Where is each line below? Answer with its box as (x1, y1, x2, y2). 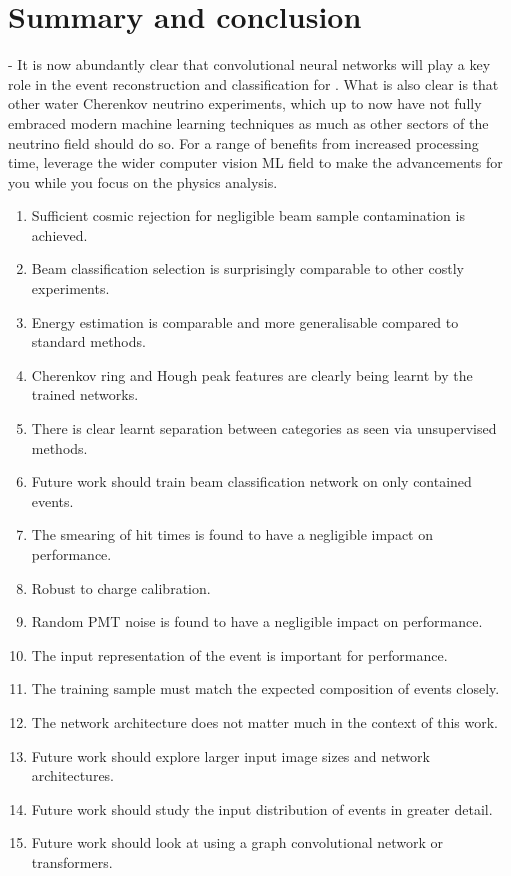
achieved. (31, 224, 88, 245)
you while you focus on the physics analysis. (8, 171, 278, 192)
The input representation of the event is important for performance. (31, 644, 448, 665)
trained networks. (31, 384, 139, 405)
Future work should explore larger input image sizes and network (31, 745, 430, 766)
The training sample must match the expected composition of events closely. (31, 678, 500, 699)
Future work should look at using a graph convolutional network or (31, 832, 444, 853)
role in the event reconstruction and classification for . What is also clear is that (8, 73, 499, 94)
